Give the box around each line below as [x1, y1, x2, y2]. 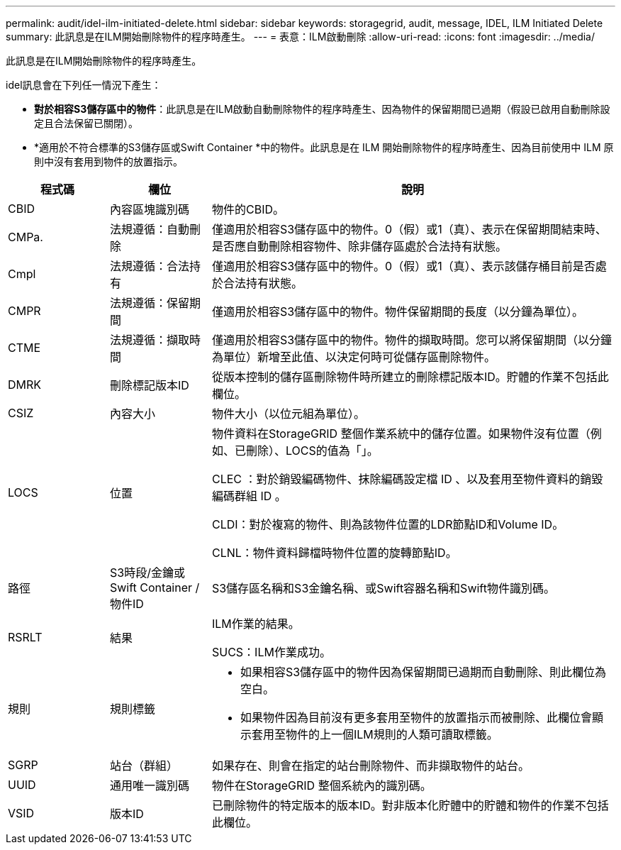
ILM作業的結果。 [211, 617, 300, 631]
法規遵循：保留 [109, 296, 189, 310]
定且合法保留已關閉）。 [34, 117, 138, 129]
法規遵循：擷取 [109, 333, 189, 347]
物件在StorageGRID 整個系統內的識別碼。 [211, 778, 432, 793]
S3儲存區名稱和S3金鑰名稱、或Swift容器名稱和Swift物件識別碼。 [211, 581, 555, 595]
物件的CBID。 [211, 202, 284, 216]
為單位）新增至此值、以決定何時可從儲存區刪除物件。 [211, 350, 496, 364]
